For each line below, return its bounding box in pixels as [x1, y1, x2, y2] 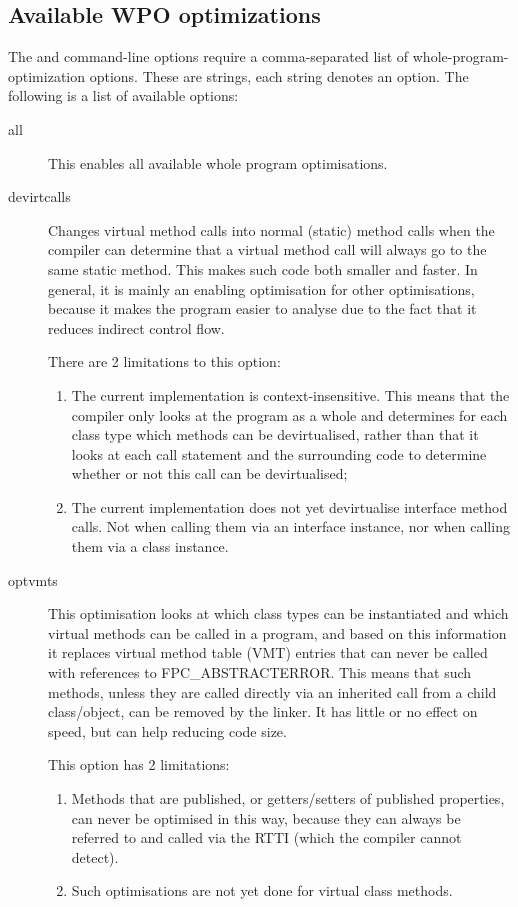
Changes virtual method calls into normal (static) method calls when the [48, 219, 495, 240]
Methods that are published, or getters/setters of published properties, [71, 788, 505, 809]
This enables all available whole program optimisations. [48, 152, 388, 173]
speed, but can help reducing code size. [48, 720, 287, 741]
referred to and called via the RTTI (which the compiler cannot [71, 827, 462, 848]
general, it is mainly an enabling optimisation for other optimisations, [48, 278, 475, 299]
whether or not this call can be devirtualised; [71, 463, 348, 484]
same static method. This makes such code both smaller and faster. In [48, 258, 478, 279]
